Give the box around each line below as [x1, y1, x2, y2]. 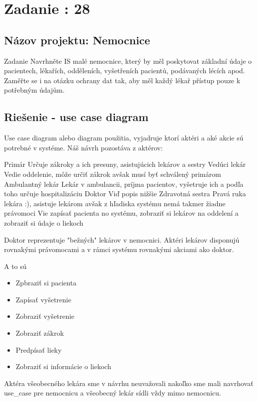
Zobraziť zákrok [15, 328, 64, 338]
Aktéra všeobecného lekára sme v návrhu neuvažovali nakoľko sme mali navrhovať [4, 378, 254, 388]
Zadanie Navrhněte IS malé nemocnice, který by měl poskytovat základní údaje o [4, 55, 252, 66]
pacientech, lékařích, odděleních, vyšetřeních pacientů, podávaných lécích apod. [4, 65, 245, 76]
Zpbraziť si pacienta [15, 277, 77, 288]
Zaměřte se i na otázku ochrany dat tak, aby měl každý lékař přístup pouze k [4, 75, 241, 85]
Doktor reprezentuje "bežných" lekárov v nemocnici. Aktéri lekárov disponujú [4, 234, 240, 245]
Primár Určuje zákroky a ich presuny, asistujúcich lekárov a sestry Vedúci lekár [4, 159, 246, 169]
